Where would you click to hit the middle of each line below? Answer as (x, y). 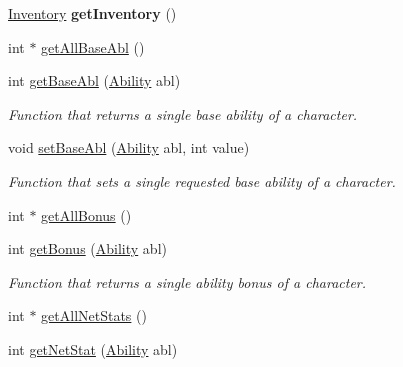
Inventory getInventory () (92, 13)
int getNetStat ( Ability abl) (93, 348)
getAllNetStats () (94, 315)
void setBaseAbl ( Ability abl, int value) (129, 147)
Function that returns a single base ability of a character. (183, 113)
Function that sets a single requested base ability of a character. (202, 180)
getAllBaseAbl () (93, 46)
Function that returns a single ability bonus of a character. (187, 281)
